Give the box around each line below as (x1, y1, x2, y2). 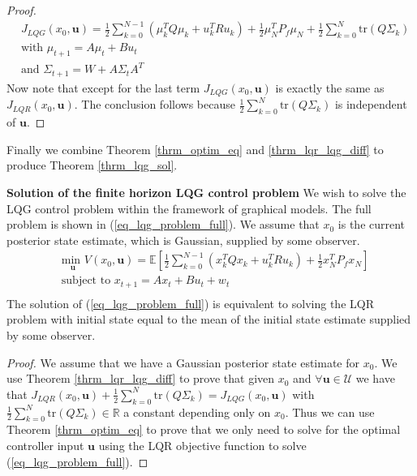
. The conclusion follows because (74, 96, 235, 113)
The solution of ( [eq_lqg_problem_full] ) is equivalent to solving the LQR (6, 294, 374, 311)
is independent (334, 96, 407, 113)
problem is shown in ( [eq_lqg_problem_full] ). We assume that (6, 216, 320, 233)
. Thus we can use (285, 403, 375, 420)
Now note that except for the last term (6, 79, 200, 96)
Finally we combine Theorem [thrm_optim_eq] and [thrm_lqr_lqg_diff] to (6, 140, 384, 157)
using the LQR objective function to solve (98, 437, 307, 454)
